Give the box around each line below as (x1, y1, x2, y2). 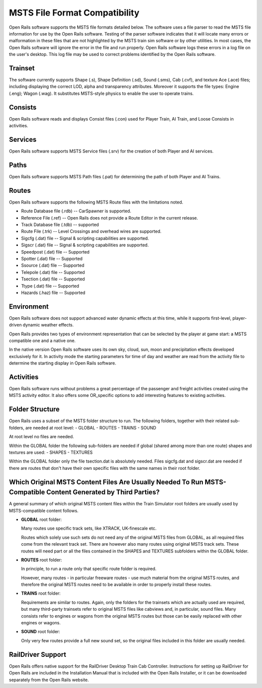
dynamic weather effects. (22, 322, 74, 328)
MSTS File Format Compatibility (9, 7, 140, 18)
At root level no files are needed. (9, 434, 74, 440)
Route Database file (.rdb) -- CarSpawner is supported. (21, 208, 131, 214)
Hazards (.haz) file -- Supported (21, 290, 86, 295)
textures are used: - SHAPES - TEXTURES (9, 449, 93, 455)
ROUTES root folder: (21, 557, 63, 563)
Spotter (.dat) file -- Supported (21, 256, 82, 261)
